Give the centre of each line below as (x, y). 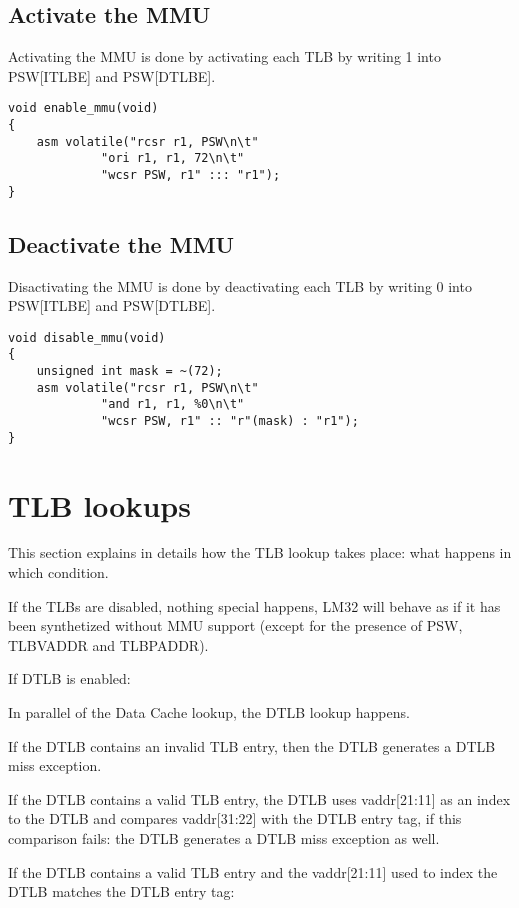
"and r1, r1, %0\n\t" (173, 404)
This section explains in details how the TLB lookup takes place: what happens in (260, 552)
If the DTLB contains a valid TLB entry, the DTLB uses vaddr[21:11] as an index (259, 798)
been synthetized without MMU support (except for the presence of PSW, (235, 625)
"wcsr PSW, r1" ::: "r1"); (191, 175)
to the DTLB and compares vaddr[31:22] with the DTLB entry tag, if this (235, 818)
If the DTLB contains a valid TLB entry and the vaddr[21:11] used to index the (253, 871)
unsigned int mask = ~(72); (129, 371)
